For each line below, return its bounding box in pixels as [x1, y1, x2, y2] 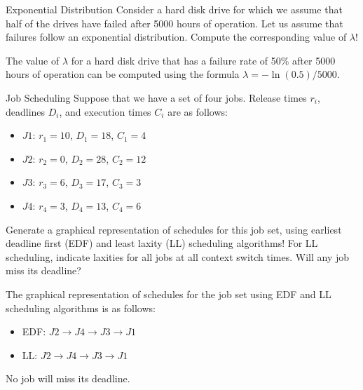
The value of [6, 53, 60, 67]
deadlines [6, 104, 46, 119]
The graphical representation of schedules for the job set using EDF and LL [6, 286, 331, 301]
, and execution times [59, 104, 151, 119]
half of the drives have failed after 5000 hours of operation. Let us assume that [6, 15, 343, 30]
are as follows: [167, 104, 228, 119]
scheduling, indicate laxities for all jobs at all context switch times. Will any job [6, 249, 350, 264]
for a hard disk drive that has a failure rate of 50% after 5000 [71, 53, 336, 67]
